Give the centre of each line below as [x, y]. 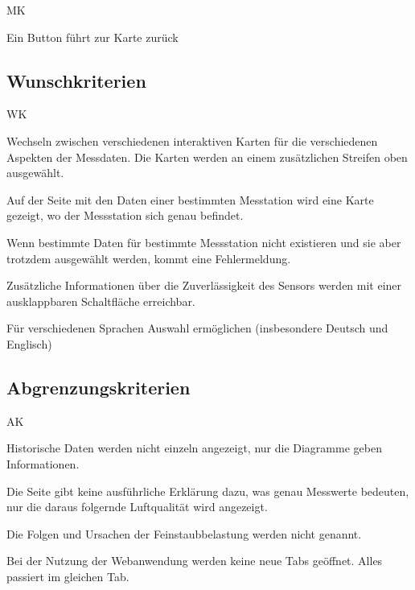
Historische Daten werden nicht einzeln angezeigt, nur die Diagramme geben [194, 448]
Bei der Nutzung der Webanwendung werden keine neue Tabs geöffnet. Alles [195, 561]
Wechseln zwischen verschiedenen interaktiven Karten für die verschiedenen [192, 140]
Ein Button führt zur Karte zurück [92, 37]
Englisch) [29, 343]
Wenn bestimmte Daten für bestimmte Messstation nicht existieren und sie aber [204, 242]
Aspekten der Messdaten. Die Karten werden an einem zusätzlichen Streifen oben [207, 157]
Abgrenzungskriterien [99, 387]
